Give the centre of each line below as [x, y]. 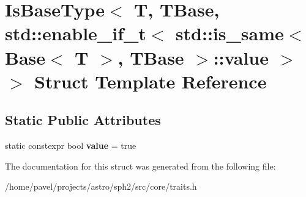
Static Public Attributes [83, 120]
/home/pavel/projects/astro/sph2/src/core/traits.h [101, 186]
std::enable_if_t [76, 33]
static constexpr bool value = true [71, 145]
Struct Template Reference [151, 81]
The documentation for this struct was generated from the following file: [140, 166]
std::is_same [229, 33]
